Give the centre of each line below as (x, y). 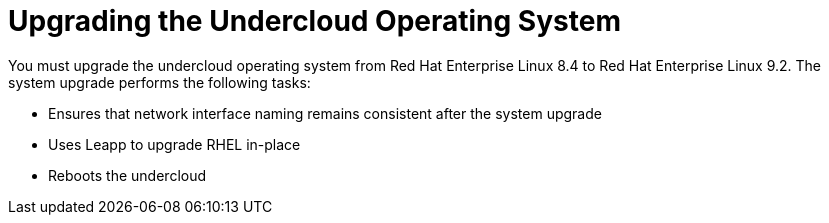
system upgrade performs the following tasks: (159, 82)
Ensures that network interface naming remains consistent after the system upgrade (325, 113)
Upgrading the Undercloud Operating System (314, 21)
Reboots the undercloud (127, 175)
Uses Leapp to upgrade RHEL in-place (174, 144)
